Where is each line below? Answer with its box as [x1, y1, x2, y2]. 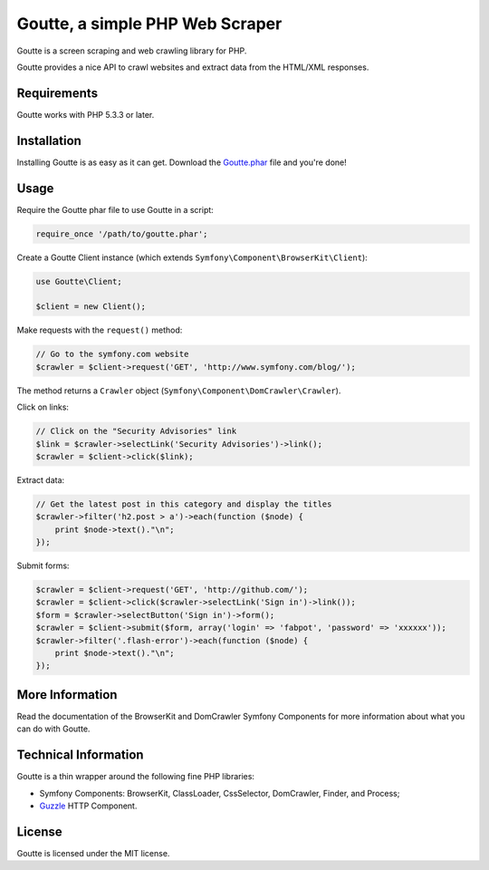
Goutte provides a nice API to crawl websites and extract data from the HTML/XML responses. [16, 62, 369, 72]
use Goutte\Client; [35, 276, 122, 286]
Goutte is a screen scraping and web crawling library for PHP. [16, 45, 247, 56]
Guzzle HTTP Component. [39, 800, 138, 811]
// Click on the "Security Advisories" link [35, 426, 237, 437]
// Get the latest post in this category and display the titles [35, 498, 332, 509]
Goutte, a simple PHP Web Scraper [16, 14, 283, 34]
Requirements [16, 85, 99, 101]
